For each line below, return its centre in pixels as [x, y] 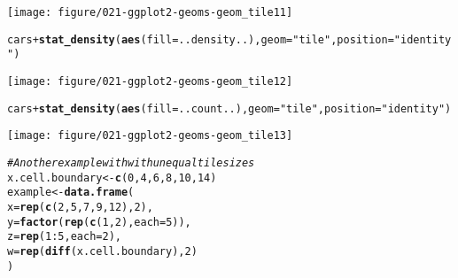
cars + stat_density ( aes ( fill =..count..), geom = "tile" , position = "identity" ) [229, 108]
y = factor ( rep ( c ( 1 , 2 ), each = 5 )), [99, 222]
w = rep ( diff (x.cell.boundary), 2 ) [102, 251]
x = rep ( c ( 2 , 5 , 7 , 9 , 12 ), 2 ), [80, 207]
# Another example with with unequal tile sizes [131, 162]
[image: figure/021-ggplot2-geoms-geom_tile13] [150, 136]
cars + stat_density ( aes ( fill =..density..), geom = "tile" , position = [201, 39]
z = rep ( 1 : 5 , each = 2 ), [64, 237]
